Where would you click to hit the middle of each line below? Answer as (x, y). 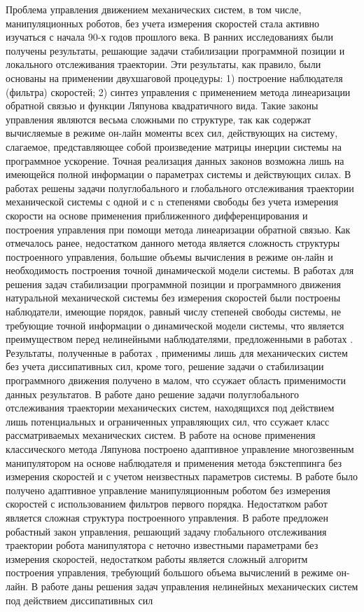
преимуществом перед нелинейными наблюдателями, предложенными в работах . (180, 339)
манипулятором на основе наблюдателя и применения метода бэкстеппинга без (174, 462)
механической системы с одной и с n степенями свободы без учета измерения (172, 202)
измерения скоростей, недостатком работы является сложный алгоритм (157, 558)
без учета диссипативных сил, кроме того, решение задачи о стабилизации (165, 366)
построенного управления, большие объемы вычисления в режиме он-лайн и (169, 256)
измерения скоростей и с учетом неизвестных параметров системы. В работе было (182, 476)
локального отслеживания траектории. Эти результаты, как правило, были (163, 64)
